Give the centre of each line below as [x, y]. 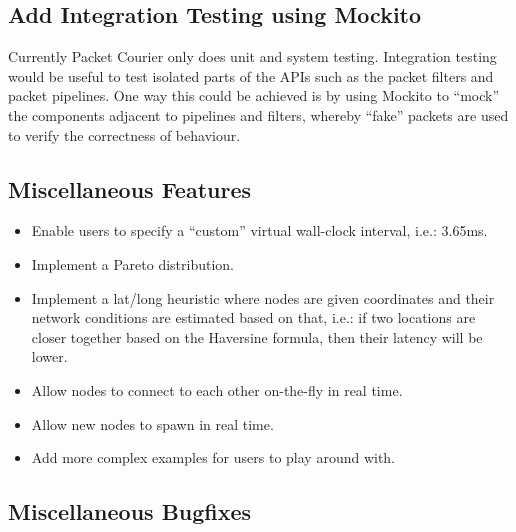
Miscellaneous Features [130, 188]
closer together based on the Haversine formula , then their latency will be [257, 336]
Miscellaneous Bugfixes [130, 511]
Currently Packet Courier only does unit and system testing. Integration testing [252, 56]
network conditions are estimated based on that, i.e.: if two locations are [253, 317]
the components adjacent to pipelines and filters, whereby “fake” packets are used [258, 114]
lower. [49, 356]
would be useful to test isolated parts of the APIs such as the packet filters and [251, 75]
